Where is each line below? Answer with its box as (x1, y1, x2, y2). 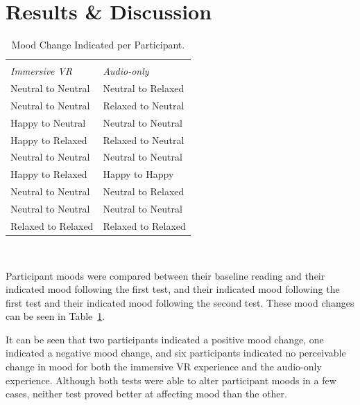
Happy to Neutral (10, 115, 86, 129)
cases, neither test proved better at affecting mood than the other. (6, 386, 287, 401)
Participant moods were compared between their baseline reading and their (6, 268, 325, 282)
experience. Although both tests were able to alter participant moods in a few (6, 372, 336, 387)
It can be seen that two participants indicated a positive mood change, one (6, 332, 324, 346)
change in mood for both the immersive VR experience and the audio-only (6, 359, 322, 374)
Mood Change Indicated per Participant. (11, 37, 185, 52)
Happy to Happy (103, 167, 174, 181)
